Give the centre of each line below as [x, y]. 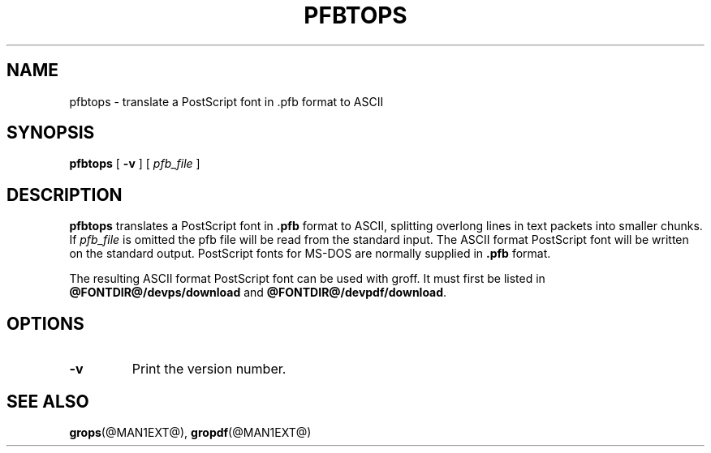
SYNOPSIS [51, 133]
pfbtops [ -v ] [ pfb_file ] [135, 164]
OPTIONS [45, 323]
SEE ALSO [48, 401]
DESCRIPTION [65, 194]
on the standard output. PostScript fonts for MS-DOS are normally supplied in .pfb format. [310, 254]
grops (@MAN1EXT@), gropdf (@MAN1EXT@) [190, 432]
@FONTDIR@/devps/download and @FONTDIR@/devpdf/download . [258, 293]
